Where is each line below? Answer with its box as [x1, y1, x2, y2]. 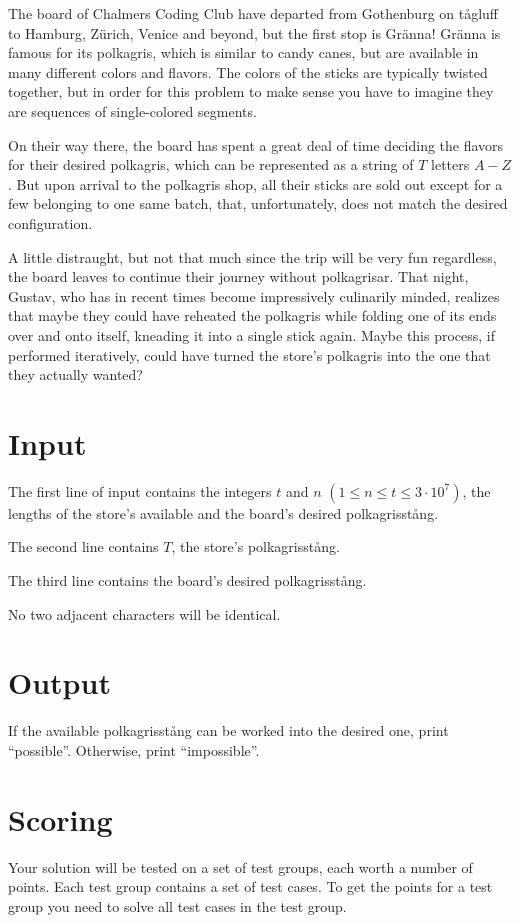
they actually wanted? [8, 364, 143, 385]
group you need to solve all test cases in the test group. [8, 895, 347, 916]
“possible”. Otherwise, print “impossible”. [8, 739, 260, 760]
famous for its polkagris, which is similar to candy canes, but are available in [8, 42, 479, 63]
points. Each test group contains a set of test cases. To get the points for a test [8, 876, 493, 897]
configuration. [8, 212, 93, 233]
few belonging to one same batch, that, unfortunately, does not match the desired [8, 193, 508, 214]
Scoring [8, 798, 113, 839]
